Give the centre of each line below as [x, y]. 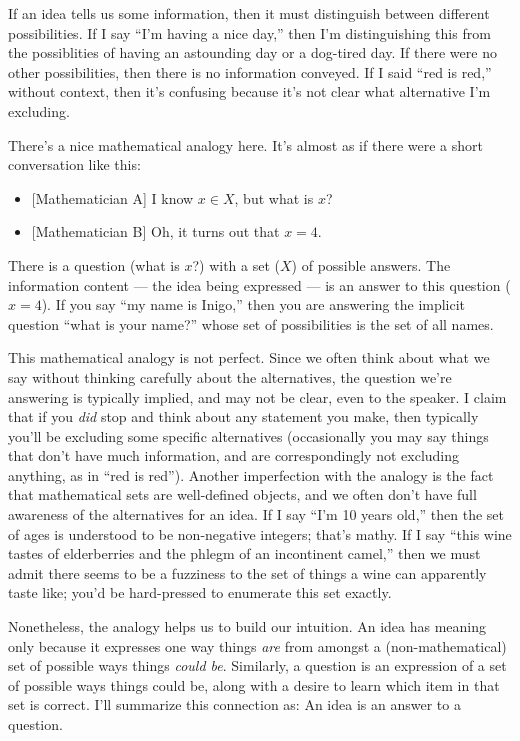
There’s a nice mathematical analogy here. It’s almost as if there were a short [245, 144]
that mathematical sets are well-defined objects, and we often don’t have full [242, 494]
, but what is [274, 197]
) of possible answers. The [371, 264]
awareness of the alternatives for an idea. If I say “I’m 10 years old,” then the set [256, 514]
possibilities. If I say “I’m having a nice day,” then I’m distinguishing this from [249, 32]
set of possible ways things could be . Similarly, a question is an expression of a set [257, 665]
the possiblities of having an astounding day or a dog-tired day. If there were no [252, 52]
